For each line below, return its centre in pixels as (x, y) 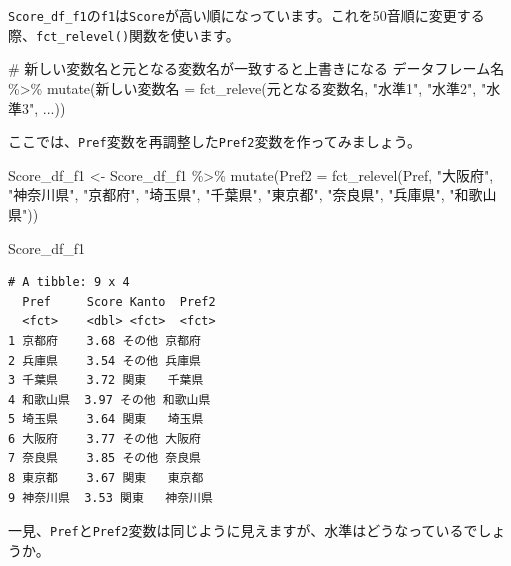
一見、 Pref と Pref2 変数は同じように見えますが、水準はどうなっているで (243, 530)
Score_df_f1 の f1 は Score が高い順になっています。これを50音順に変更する (246, 15)
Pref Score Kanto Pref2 (119, 301)
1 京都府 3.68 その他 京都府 (104, 340)
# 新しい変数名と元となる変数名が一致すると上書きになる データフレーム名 (256, 68)
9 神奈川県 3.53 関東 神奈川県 (110, 497)
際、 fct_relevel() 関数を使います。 (124, 34)
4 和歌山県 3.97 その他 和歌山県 (109, 399)
